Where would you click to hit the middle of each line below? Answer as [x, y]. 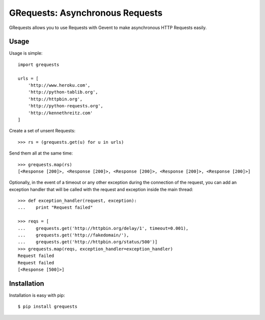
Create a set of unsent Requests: [42, 131]
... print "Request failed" [55, 208]
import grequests [39, 64]
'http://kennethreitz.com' [60, 113]
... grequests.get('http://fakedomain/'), [74, 235]
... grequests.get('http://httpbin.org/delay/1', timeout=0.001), [103, 228]
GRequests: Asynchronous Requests [86, 13]
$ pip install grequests [48, 307]
